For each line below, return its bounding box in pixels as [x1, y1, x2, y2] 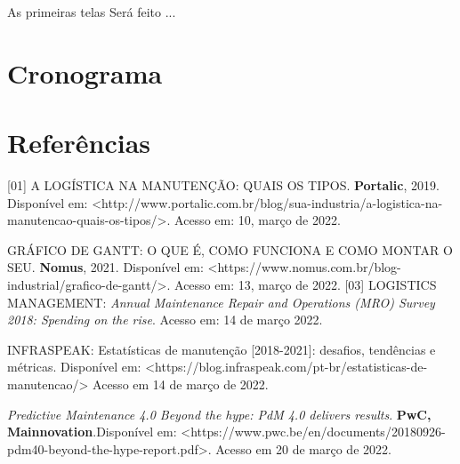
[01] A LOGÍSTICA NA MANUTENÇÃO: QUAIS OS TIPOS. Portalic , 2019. [7, 176, 440, 195]
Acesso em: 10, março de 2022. [174, 211, 341, 229]
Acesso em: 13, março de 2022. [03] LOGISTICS [174, 276, 437, 294]
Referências [7, 124, 151, 161]
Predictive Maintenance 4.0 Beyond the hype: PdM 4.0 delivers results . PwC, [7, 404, 432, 423]
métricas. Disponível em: [7, 357, 141, 376]
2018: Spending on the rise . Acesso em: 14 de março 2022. [7, 310, 323, 329]
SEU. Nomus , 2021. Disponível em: [7, 258, 204, 276]
